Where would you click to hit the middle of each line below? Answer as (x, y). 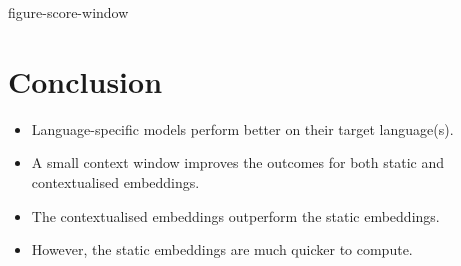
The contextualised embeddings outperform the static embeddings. (235, 215)
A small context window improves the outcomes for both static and (237, 162)
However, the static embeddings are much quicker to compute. (222, 249)
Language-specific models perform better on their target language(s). (242, 128)
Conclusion (85, 80)
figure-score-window (68, 12)
